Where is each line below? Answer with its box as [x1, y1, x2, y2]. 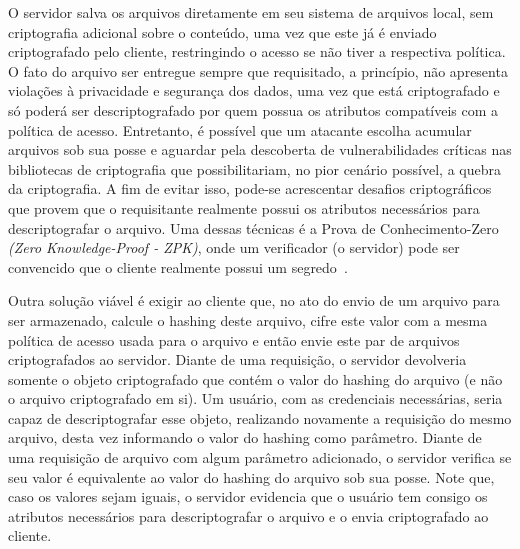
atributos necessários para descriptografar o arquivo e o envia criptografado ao [8, 505, 489, 526]
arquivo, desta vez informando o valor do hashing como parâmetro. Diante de [8, 427, 482, 448]
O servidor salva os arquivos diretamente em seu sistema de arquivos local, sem [8, 2, 494, 22]
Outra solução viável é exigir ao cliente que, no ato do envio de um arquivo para [8, 290, 500, 311]
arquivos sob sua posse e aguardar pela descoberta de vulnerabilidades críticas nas [8, 139, 512, 160]
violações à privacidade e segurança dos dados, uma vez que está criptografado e [8, 80, 500, 101]
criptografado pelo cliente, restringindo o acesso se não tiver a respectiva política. [8, 41, 506, 62]
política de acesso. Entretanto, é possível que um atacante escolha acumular [8, 119, 472, 140]
